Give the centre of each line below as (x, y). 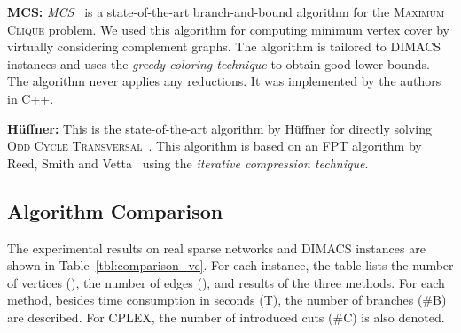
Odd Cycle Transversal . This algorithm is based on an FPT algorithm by (215, 146)
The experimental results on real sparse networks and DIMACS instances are (216, 248)
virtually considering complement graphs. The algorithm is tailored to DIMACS (224, 46)
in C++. (31, 98)
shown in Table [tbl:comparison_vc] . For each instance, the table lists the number (230, 265)
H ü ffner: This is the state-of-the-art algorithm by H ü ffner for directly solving (219, 128)
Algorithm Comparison (115, 210)
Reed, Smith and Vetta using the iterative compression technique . (188, 163)
